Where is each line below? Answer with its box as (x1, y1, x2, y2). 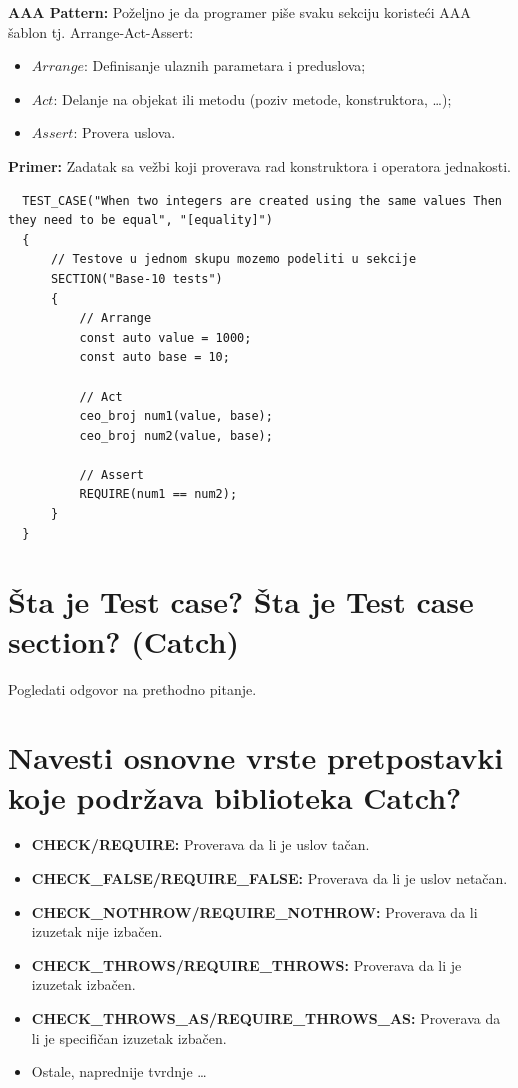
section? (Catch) (8, 620, 239, 661)
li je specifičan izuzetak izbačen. (31, 1027, 227, 1048)
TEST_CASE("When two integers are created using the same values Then (22, 193, 502, 208)
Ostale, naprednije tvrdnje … (31, 1061, 207, 1082)
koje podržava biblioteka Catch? (8, 776, 462, 817)
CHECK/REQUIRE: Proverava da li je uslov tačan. (31, 834, 370, 855)
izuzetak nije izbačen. (31, 921, 163, 942)
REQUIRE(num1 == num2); (79, 487, 238, 502)
